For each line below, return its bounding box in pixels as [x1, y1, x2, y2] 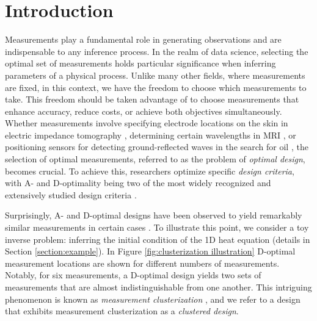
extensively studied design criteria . [5, 188, 137, 201]
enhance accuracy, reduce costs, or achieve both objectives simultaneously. [5, 104, 282, 117]
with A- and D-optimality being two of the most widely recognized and [5, 176, 271, 189]
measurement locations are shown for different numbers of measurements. [5, 256, 280, 269]
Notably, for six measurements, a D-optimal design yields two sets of [5, 269, 261, 281]
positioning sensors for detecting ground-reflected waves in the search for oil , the [5, 140, 308, 153]
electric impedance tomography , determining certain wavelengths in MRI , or [5, 128, 296, 141]
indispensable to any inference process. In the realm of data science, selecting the [5, 45, 308, 57]
